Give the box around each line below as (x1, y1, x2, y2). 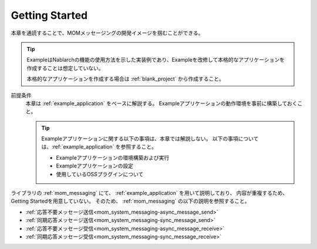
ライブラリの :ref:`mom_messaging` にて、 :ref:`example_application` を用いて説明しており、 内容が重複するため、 (11, 190, 288, 197)
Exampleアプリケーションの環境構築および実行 (56, 154, 170, 161)
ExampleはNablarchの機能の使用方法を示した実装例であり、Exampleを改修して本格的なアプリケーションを (26, 56, 285, 63)
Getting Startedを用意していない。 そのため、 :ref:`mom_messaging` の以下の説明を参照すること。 (11, 197, 250, 205)
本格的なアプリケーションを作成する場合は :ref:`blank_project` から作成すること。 (26, 75, 224, 82)
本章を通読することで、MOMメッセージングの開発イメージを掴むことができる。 (11, 29, 204, 36)
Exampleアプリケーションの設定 (56, 162, 134, 170)
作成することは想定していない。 (26, 65, 104, 72)
